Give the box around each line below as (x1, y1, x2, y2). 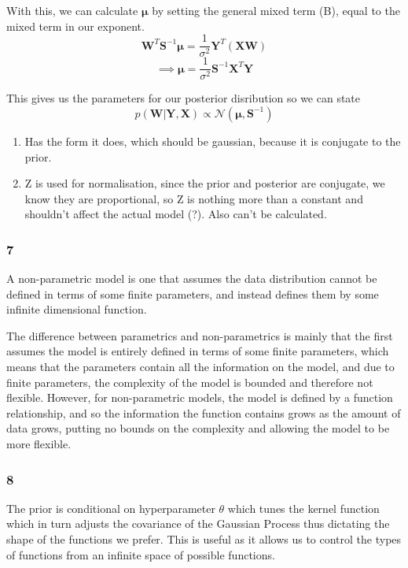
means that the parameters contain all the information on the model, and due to (6, 358, 395, 375)
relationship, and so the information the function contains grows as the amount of (6, 404, 401, 421)
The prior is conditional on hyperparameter (6, 499, 215, 516)
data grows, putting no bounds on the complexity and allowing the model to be (6, 420, 390, 436)
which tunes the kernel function (227, 499, 380, 516)
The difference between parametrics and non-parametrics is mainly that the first (6, 327, 393, 343)
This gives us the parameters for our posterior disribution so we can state (6, 90, 361, 106)
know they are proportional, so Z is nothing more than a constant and (24, 190, 363, 206)
